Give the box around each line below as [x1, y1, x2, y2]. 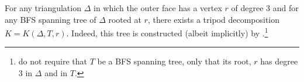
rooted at [108, 13, 141, 25]
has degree [260, 55, 298, 67]
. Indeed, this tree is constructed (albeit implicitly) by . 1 [66, 25, 268, 39]
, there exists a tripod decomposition [147, 13, 279, 25]
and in [44, 67, 68, 79]
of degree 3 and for [231, 2, 299, 13]
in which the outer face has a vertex [93, 2, 222, 13]
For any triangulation [5, 2, 81, 13]
